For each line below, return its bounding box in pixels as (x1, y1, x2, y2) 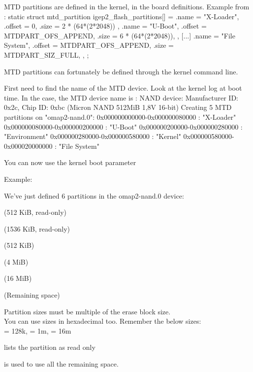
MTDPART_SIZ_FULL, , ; (4, 49, 89, 60)
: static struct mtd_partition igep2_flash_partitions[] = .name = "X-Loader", (4, 11, 239, 21)
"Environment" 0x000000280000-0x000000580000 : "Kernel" (4, 131, 181, 141)
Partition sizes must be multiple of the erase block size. (4, 306, 171, 316)
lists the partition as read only (4, 342, 95, 352)
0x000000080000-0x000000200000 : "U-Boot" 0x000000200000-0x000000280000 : (4, 121, 243, 132)
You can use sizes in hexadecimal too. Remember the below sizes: (4, 316, 201, 326)
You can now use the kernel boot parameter (4, 157, 136, 168)
